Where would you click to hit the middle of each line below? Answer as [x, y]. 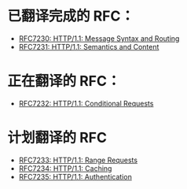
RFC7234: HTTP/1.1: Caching [65, 168]
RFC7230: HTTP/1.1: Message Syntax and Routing [99, 38]
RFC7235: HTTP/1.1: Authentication [75, 176]
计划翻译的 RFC [57, 138]
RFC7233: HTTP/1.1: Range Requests [78, 160]
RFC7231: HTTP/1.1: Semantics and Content [89, 46]
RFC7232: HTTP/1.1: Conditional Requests [86, 103]
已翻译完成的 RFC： [71, 16]
